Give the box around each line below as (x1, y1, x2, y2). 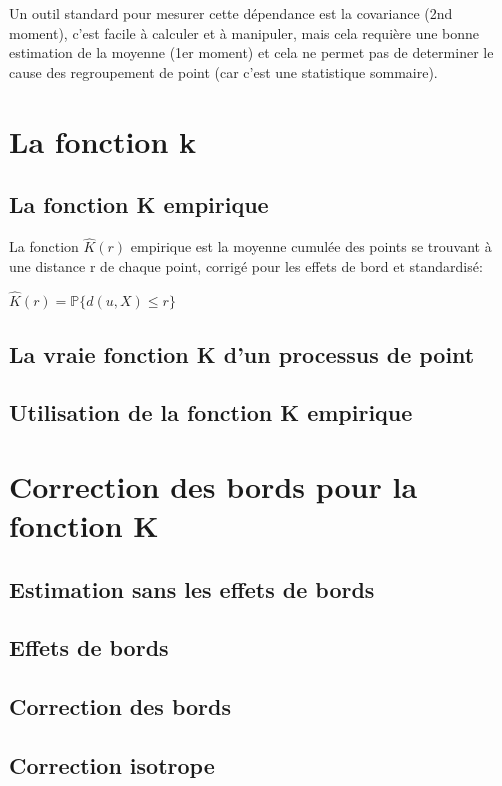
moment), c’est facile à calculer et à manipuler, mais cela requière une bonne (9, 22, 480, 43)
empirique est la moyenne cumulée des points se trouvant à (130, 236, 492, 257)
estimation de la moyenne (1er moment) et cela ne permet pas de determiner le (9, 42, 494, 63)
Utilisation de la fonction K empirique (9, 397, 413, 428)
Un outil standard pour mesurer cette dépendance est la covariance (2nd (9, 3, 453, 23)
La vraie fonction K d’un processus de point (9, 338, 475, 369)
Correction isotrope (9, 750, 215, 781)
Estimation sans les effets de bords (9, 573, 375, 604)
